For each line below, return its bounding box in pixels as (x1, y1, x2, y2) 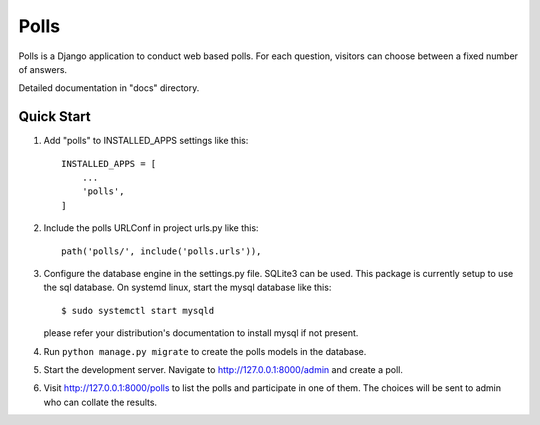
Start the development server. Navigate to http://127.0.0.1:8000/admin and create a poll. (43, 363, 404, 375)
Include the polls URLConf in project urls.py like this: (43, 222, 259, 234)
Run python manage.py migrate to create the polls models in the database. (43, 345, 367, 357)
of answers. (18, 63, 68, 75)
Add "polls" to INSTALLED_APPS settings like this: (43, 135, 249, 147)
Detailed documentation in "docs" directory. (18, 82, 200, 94)
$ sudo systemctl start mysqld (61, 305, 215, 316)
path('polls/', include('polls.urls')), (61, 245, 262, 257)
